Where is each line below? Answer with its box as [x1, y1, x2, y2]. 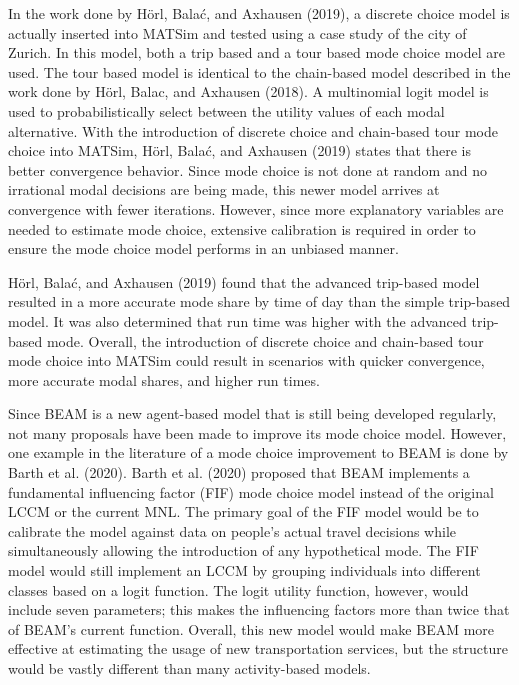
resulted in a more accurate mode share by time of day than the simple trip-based [8, 291, 511, 312]
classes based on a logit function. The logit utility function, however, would [8, 579, 469, 600]
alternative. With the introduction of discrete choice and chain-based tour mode [8, 120, 498, 141]
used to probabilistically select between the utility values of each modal [8, 100, 445, 121]
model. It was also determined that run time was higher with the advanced [8, 310, 467, 331]
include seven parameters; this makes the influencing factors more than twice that [8, 599, 510, 620]
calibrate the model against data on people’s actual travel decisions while [8, 520, 456, 541]
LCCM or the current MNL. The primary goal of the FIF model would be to [8, 501, 479, 522]
